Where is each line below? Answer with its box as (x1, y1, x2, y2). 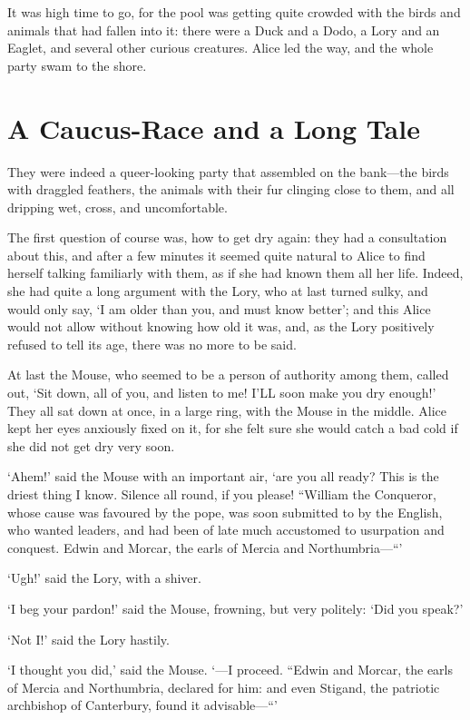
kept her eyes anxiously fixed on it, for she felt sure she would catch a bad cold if (7, 419, 458, 438)
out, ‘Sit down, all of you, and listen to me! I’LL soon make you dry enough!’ (7, 383, 436, 402)
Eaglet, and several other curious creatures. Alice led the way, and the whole (7, 38, 434, 57)
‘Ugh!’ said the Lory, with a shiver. (7, 568, 201, 587)
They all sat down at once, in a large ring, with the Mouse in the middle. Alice (7, 400, 446, 419)
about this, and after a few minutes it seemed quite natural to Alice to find (7, 245, 426, 264)
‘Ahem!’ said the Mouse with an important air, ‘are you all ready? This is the (7, 467, 439, 486)
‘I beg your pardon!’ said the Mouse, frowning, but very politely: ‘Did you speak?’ (7, 598, 464, 617)
